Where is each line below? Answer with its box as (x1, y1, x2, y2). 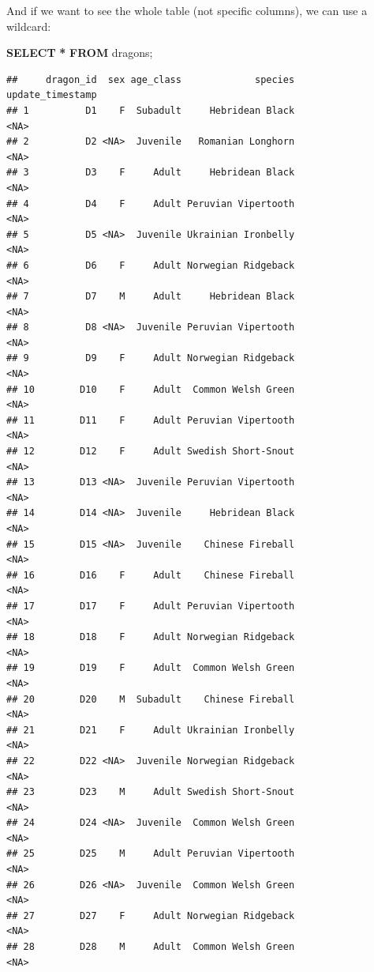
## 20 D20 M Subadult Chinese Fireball (6, 693, 295, 705)
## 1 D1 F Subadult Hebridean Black (6, 104, 295, 116)
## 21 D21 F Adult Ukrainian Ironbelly (6, 724, 295, 736)
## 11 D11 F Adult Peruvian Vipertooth (6, 414, 295, 426)
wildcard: (6, 17, 51, 34)
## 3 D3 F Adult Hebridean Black (6, 167, 295, 179)
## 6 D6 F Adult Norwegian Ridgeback (6, 259, 295, 271)
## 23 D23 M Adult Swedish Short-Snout (6, 786, 295, 798)
